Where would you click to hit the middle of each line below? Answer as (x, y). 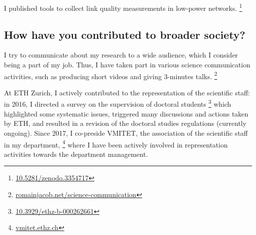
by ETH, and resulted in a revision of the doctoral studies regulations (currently (125, 123)
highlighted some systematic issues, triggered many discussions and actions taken (126, 113)
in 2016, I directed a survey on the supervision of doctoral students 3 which (118, 103)
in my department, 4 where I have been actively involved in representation (116, 144)
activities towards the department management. (76, 154)
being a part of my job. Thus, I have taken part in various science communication (127, 65)
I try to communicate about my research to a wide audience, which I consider (121, 55)
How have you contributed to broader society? (125, 34)
